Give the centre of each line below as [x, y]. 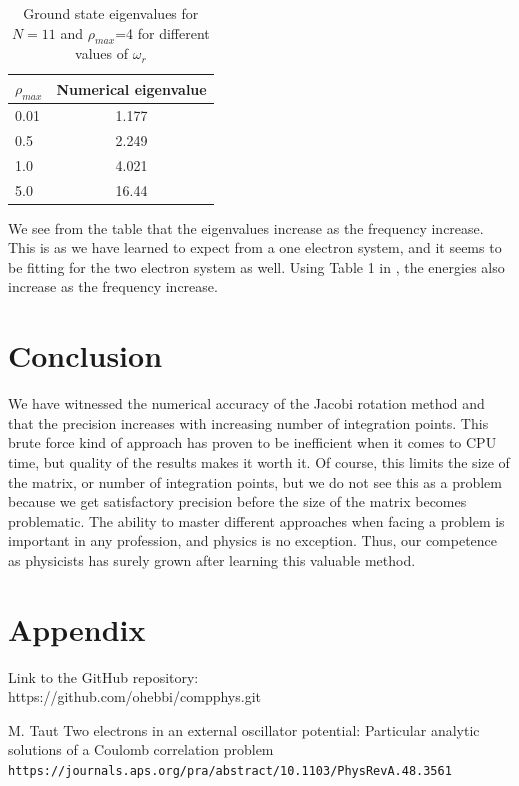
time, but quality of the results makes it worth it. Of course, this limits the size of [259, 461]
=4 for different [162, 32]
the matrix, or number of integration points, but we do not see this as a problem [255, 481]
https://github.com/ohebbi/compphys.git [134, 696]
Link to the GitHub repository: [103, 676]
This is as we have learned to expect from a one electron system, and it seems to [255, 247]
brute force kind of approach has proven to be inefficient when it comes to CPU [252, 442]
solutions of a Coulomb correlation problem [141, 749]
